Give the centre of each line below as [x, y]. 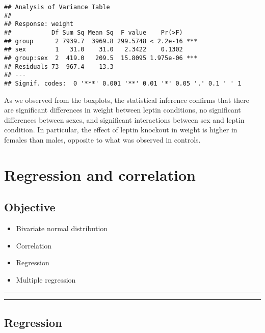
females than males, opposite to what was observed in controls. [102, 139]
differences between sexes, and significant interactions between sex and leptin [124, 119]
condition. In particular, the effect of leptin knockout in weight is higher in [121, 130]
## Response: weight [39, 24]
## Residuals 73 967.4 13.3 [59, 66]
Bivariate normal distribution [62, 228]
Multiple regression [46, 279]
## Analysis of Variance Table [57, 7]
